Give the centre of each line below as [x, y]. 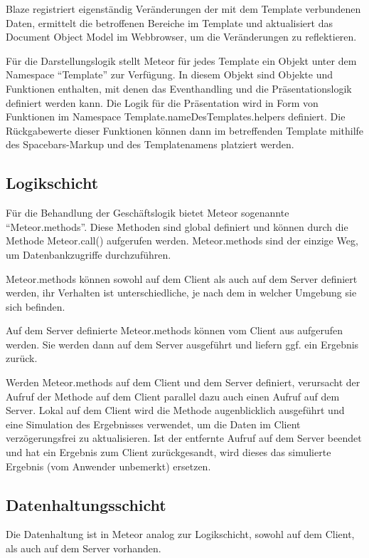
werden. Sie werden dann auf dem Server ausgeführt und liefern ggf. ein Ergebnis [182, 344]
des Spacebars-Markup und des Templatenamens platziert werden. [150, 144]
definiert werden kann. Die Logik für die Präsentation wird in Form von [162, 102]
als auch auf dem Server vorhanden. [84, 548]
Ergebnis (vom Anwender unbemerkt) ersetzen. [108, 466]
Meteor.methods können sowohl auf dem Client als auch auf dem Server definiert [182, 278]
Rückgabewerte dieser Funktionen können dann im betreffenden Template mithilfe [185, 130]
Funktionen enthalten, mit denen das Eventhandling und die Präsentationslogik [179, 88]
